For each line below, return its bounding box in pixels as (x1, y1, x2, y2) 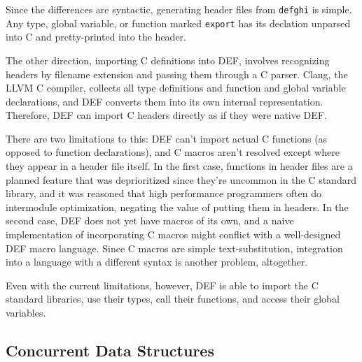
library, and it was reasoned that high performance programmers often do (6, 186, 321, 201)
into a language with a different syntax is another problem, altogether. (6, 254, 308, 269)
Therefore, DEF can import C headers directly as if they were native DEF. (6, 108, 327, 122)
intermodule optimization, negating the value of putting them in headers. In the (6, 199, 349, 214)
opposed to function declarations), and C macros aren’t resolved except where (6, 145, 340, 159)
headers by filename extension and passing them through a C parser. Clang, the (6, 66, 348, 81)
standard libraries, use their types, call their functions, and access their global (6, 291, 340, 306)
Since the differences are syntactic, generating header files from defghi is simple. (6, 2, 352, 16)
